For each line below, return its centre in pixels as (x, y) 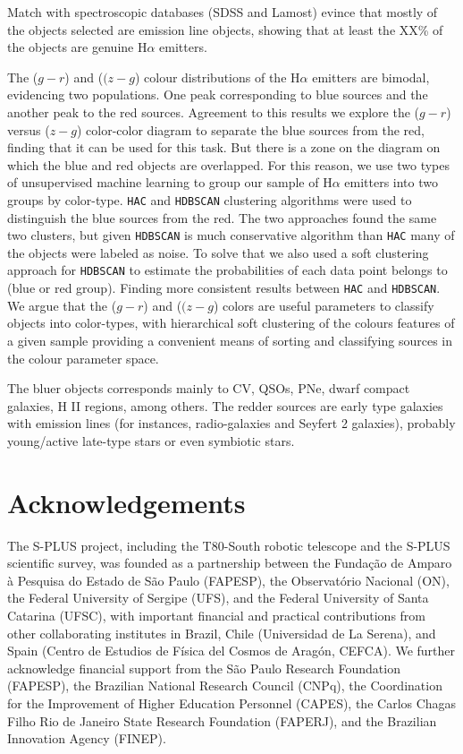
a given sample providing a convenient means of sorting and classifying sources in (230, 340)
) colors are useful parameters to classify (324, 305)
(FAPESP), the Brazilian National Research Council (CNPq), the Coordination (225, 685)
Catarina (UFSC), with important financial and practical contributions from (216, 615)
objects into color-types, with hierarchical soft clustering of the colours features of (231, 323)
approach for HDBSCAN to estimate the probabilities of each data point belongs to (227, 270)
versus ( (29, 129)
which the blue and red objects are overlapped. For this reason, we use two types (229, 164)
